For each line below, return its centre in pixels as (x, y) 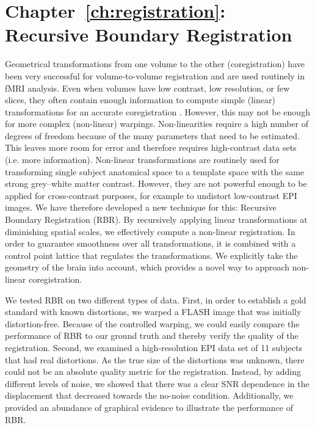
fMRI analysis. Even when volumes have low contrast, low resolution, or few (147, 88)
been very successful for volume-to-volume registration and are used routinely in (155, 75)
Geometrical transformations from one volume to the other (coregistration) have (155, 64)
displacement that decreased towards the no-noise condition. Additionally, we (149, 395)
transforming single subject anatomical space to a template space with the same (155, 171)
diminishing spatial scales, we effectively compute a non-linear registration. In (150, 231)
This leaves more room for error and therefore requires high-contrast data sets (151, 147)
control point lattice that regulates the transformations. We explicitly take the (151, 255)
